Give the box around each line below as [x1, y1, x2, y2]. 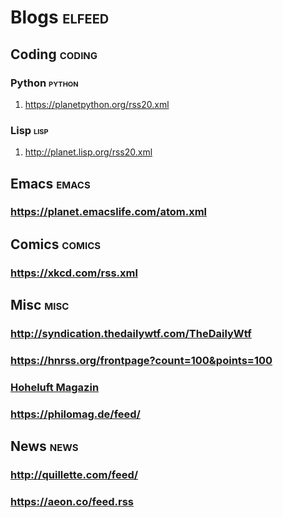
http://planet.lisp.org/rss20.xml [24, 146, 153, 158]
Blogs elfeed [10, 6, 110, 29]
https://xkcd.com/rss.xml [10, 266, 138, 280]
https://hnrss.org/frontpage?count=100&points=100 [10, 354, 273, 368]
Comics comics [10, 236, 102, 253]
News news [10, 438, 79, 455]
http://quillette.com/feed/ [10, 468, 139, 482]
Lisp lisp [10, 123, 49, 137]
